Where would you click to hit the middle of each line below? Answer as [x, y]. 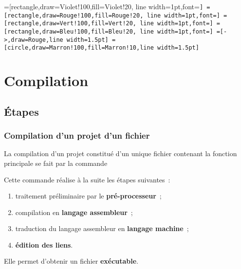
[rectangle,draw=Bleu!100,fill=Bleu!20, [70, 31]
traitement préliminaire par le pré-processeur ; [88, 196]
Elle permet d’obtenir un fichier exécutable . [71, 261]
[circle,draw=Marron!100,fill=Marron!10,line [79, 48]
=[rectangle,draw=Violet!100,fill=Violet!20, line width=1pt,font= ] [104, 6]
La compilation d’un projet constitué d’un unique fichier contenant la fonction [120, 153]
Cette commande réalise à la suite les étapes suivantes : [87, 179]
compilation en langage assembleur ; [74, 212]
